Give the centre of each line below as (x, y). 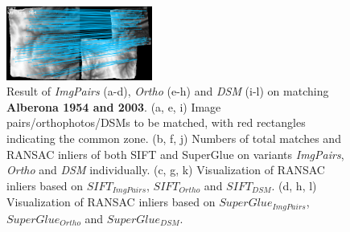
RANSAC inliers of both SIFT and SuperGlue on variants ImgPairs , (175, 154)
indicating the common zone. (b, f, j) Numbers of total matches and (174, 138)
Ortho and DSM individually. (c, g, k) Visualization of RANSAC (166, 170)
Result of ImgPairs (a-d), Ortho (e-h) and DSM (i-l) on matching (168, 91)
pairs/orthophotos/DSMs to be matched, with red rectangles (156, 122)
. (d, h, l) (294, 185)
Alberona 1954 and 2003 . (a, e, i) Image (114, 106)
